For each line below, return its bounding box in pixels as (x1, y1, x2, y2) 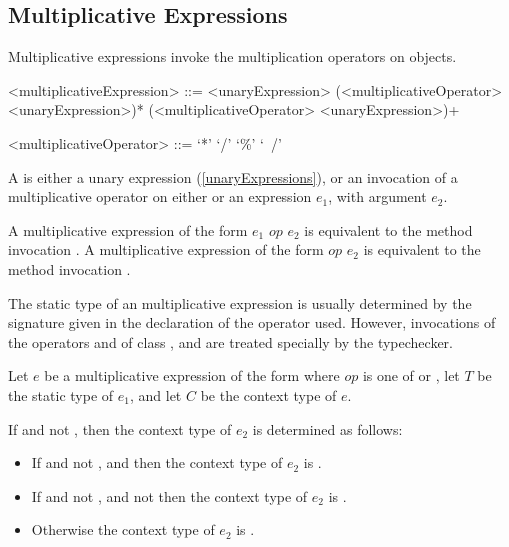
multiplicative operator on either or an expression (8, 186, 312, 207)
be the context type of (200, 384, 337, 405)
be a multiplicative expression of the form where (44, 365, 340, 386)
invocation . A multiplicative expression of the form (8, 239, 324, 260)
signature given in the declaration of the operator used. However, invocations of (8, 312, 496, 333)
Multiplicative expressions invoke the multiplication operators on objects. (8, 46, 457, 67)
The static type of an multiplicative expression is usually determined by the (8, 292, 472, 313)
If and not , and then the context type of (31, 452, 283, 473)
